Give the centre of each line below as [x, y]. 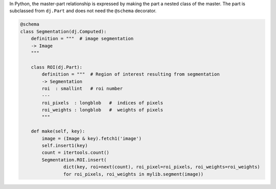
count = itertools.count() [75, 153]
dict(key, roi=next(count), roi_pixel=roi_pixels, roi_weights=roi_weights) [162, 167]
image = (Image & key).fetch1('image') [91, 138]
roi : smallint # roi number [82, 88]
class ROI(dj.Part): [57, 67]
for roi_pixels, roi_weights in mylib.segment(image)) [133, 174]
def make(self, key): [58, 131]
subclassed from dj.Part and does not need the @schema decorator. [83, 11]
